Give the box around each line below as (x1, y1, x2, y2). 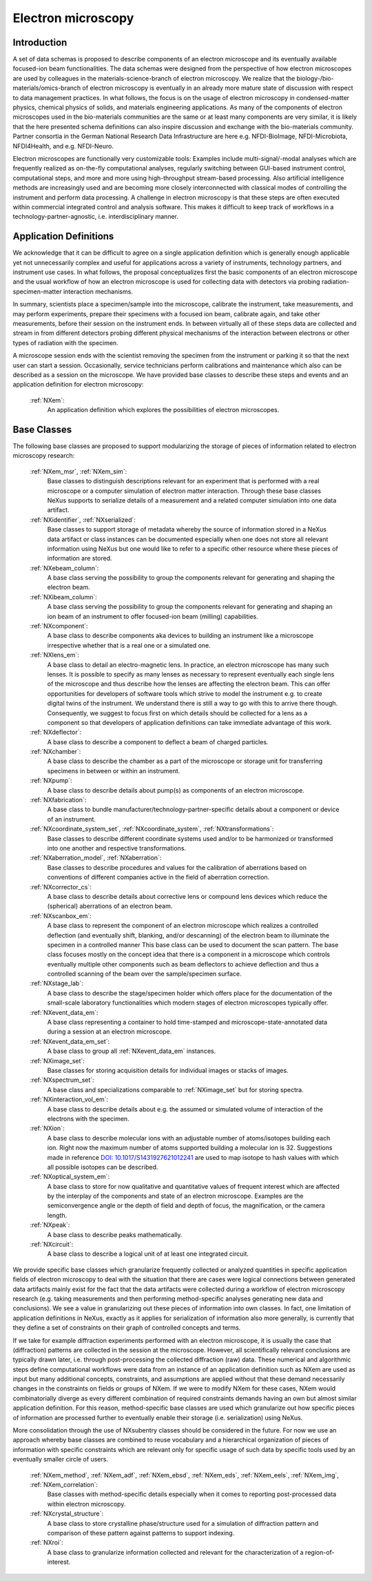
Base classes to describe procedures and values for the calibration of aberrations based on (47, 863, 307, 871)
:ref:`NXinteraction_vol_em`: (30, 1095, 109, 1104)
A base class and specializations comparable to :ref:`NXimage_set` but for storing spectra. (47, 1085, 304, 1094)
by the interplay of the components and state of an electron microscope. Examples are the (47, 1192, 304, 1201)
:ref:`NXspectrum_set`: (30, 1076, 94, 1084)
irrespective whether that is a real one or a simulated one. (47, 641, 211, 649)
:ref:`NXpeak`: (30, 1221, 70, 1229)
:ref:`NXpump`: (30, 777, 72, 785)
